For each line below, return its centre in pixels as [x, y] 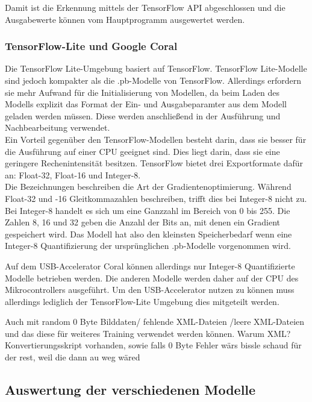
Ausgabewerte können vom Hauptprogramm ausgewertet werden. [125, 19]
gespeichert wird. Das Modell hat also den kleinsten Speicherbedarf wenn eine [148, 234]
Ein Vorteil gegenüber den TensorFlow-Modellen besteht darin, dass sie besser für [156, 139]
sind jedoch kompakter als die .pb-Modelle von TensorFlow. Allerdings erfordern [153, 80]
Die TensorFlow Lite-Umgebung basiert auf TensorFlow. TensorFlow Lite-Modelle [156, 68]
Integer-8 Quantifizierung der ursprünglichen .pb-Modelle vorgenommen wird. [148, 246]
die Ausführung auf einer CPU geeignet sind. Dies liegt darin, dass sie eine [142, 151]
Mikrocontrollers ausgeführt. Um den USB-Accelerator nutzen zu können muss [150, 290]
